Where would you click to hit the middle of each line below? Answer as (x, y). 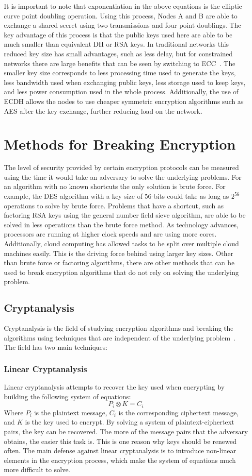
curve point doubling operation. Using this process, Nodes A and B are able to (121, 15)
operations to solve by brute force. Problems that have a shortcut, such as (114, 205)
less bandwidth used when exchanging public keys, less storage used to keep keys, (125, 82)
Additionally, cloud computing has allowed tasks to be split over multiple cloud (121, 243)
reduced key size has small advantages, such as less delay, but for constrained (118, 53)
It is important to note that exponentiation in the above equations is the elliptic (123, 6)
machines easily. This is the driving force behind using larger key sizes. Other (119, 253)
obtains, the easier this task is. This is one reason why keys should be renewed (120, 441)
